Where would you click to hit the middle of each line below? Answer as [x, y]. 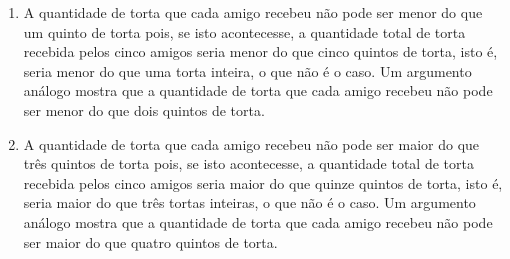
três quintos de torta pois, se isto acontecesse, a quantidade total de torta [248, 163]
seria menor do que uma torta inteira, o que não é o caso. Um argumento [247, 70]
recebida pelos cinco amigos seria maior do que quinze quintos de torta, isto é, [263, 182]
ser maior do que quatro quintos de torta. [150, 241]
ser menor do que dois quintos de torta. [144, 109]
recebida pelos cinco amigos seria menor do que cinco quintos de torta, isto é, [260, 51]
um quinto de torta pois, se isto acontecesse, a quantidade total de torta [244, 31]
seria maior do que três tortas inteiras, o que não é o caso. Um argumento [249, 202]
